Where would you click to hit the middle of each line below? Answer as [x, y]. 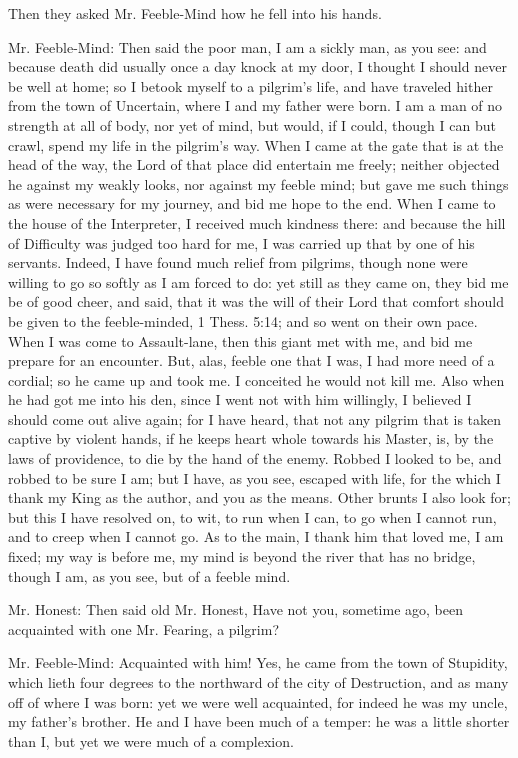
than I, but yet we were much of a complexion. [151, 740]
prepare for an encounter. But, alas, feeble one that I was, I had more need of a [251, 360]
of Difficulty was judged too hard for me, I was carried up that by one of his [241, 242]
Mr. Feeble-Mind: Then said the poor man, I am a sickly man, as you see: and [247, 46]
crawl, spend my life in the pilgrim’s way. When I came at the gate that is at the [256, 144]
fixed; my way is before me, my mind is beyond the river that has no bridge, [242, 556]
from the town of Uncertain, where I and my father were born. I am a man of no [255, 105]
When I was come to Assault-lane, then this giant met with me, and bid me [240, 340]
